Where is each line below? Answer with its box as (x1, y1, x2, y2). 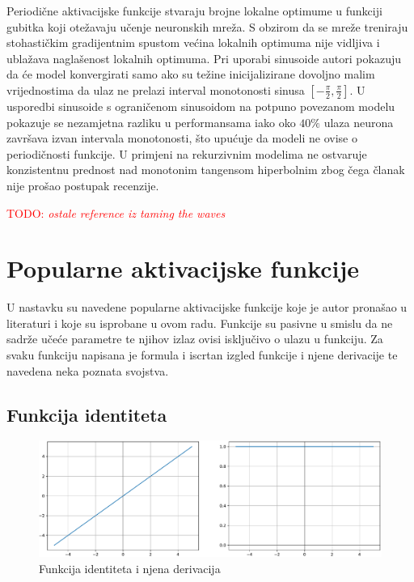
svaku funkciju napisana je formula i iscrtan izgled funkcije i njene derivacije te (6, 346, 398, 363)
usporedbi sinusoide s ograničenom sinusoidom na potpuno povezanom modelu (6, 97, 395, 114)
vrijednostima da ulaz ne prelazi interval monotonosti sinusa (6, 81, 305, 98)
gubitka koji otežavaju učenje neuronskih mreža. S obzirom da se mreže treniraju (6, 18, 408, 35)
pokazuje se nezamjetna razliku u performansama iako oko (6, 113, 296, 130)
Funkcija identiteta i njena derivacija (39, 559, 221, 576)
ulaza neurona (323, 113, 394, 130)
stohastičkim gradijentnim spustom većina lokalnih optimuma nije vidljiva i (6, 34, 380, 51)
